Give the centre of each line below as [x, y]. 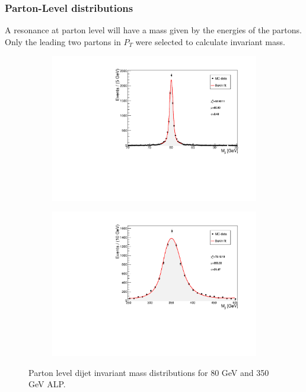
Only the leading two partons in [63, 41]
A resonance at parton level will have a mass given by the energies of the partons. [153, 30]
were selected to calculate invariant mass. [210, 41]
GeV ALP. [47, 384]
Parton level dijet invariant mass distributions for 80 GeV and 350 [149, 372]
